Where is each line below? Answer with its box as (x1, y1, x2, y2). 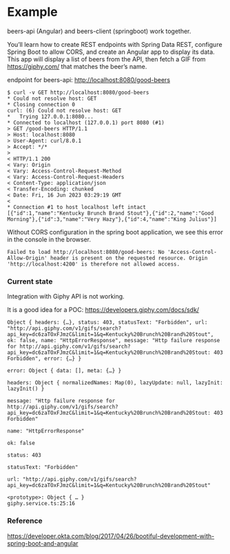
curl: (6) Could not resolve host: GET (7, 107, 122, 114)
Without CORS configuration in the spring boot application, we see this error (7, 228, 224, 236)
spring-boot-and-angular (7, 539, 79, 547)
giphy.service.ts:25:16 (7, 500, 76, 507)
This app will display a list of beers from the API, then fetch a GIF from (7, 55, 206, 63)
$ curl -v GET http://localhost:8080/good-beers (7, 89, 149, 96)
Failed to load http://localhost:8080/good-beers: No (7, 248, 165, 255)
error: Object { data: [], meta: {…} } (7, 367, 122, 375)
